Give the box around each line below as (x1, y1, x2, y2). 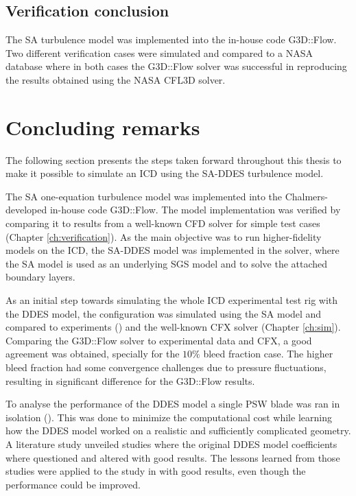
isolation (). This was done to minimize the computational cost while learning (5, 410, 332, 424)
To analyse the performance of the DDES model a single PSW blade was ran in (5, 397, 340, 411)
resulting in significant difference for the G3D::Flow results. (5, 373, 255, 388)
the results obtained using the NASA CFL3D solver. (5, 72, 226, 86)
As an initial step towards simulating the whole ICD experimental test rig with (5, 293, 338, 307)
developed (5, 202, 47, 217)
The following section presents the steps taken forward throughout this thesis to (5, 152, 342, 167)
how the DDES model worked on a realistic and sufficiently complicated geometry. (5, 423, 351, 438)
